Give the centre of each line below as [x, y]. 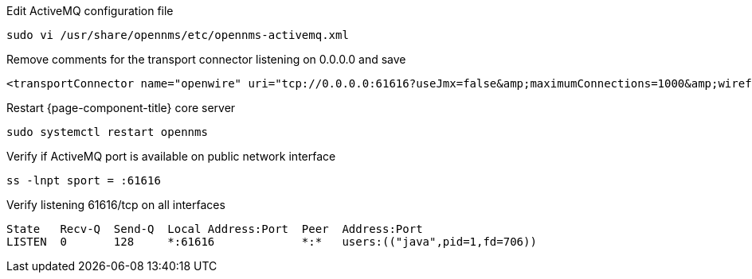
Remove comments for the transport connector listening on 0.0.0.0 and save [206, 59]
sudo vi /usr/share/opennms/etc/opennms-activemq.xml [178, 35]
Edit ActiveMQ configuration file [90, 11]
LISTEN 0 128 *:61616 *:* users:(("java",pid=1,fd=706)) [272, 242]
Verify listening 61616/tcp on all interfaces [116, 205]
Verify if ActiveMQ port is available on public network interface [171, 156]
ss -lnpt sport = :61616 [84, 180]
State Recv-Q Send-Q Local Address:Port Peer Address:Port [215, 229]
